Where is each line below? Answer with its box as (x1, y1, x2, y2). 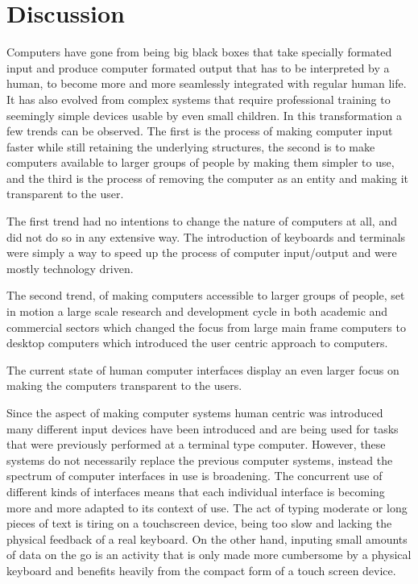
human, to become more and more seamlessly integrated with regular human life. (6, 75, 407, 92)
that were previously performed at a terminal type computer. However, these (6, 436, 386, 453)
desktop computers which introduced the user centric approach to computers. (6, 334, 388, 351)
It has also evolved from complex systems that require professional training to (6, 90, 391, 107)
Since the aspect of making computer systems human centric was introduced (6, 404, 383, 420)
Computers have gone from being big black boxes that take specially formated (6, 43, 392, 60)
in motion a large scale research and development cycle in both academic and (6, 303, 388, 320)
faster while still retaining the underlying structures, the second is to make (6, 138, 375, 155)
